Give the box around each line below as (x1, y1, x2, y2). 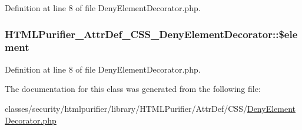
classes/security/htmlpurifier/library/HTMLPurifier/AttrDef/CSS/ (5, 102, 247, 114)
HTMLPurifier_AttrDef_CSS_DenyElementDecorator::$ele (5, 26, 298, 41)
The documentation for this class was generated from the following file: (5, 83, 261, 95)
